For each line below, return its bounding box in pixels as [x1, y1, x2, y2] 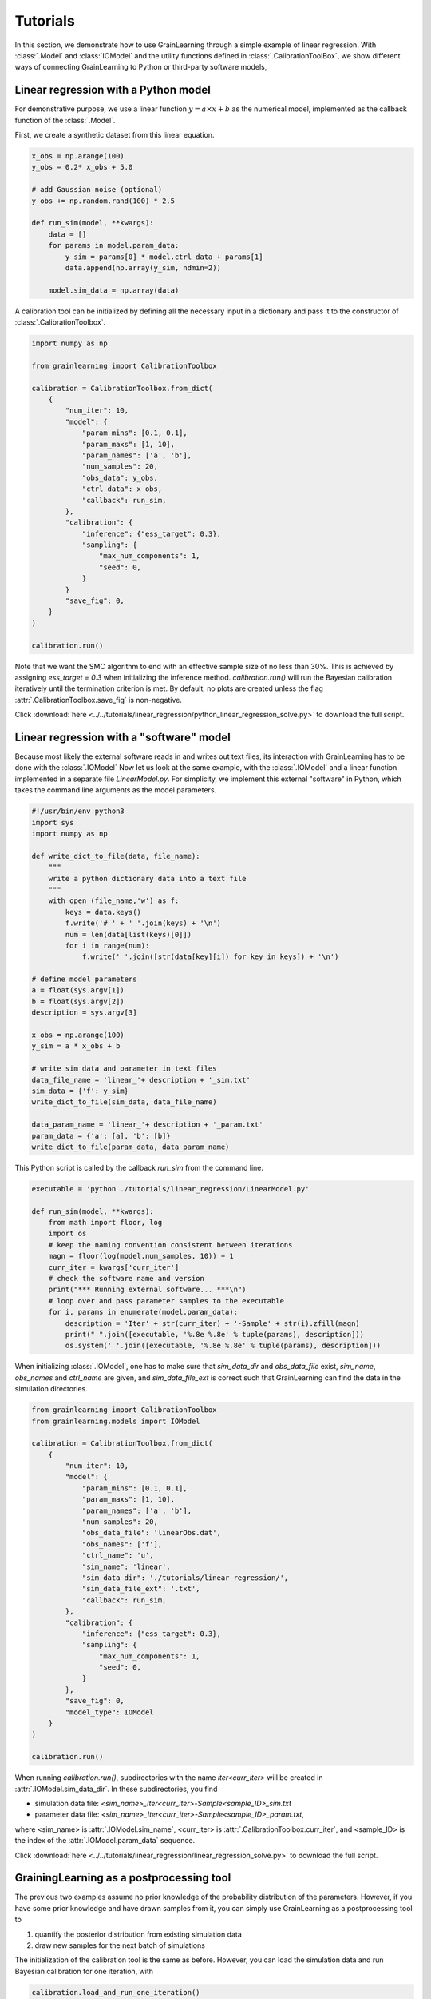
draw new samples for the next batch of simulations [34, 1941, 205, 1950]
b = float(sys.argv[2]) [31, 996, 125, 1006]
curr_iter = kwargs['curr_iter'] [48, 1263, 180, 1271]
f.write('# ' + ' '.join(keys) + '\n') [65, 919, 221, 928]
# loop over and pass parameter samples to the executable [48, 1296, 285, 1305]
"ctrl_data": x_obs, [81, 485, 163, 493]
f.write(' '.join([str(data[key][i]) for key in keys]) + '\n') [81, 952, 339, 961]
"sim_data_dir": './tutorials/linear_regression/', [81, 1573, 289, 1582]
